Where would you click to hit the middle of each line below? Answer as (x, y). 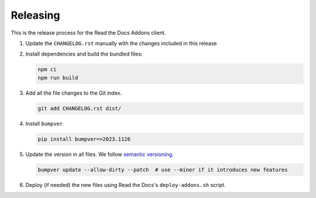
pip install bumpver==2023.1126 (84, 139)
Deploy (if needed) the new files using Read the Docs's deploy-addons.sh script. (126, 185)
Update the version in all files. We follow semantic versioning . (99, 154)
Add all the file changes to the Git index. (74, 93)
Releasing (35, 15)
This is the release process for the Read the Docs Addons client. (88, 33)
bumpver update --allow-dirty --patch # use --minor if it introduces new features (163, 170)
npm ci (47, 70)
